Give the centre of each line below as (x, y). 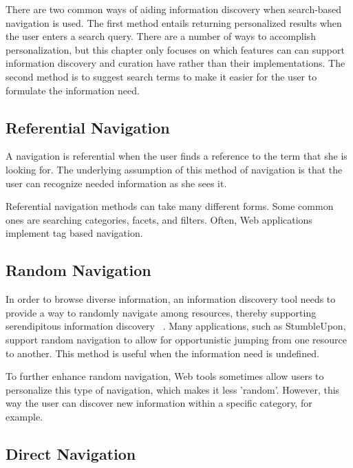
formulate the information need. (73, 90)
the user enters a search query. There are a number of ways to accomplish (161, 36)
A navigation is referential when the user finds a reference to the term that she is (176, 156)
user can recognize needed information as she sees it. (116, 183)
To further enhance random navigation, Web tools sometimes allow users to (165, 376)
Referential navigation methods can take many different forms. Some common (170, 206)
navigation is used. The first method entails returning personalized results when (174, 22)
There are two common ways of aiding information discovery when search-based (174, 9)
